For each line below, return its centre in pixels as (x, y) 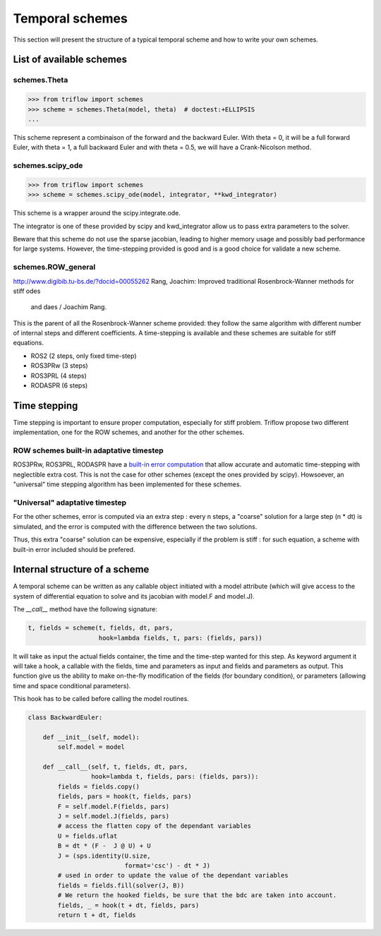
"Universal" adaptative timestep (70, 503)
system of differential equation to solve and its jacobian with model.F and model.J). (134, 596)
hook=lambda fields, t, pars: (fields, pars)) (180, 638)
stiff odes (27, 291)
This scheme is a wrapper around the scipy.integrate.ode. (97, 213)
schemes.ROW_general (54, 267)
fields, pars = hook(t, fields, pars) (125, 797)
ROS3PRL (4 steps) (59, 376)
